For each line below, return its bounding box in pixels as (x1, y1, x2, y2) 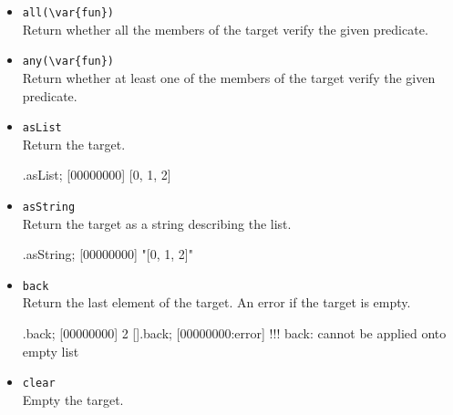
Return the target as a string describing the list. (22, 213, 292, 233)
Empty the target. (22, 389, 124, 409)
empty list (22, 341, 79, 360)
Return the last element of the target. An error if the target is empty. (22, 293, 411, 312)
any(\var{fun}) (22, 55, 115, 68)
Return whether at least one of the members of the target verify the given (22, 67, 436, 87)
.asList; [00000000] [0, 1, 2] (22, 165, 171, 184)
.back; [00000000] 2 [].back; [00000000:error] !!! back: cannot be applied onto (22, 324, 447, 343)
